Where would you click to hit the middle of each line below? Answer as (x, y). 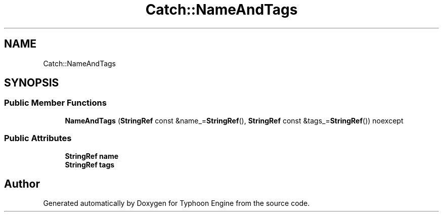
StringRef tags (90, 164)
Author (22, 184)
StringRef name (92, 156)
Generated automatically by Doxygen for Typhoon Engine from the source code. (176, 203)
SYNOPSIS (32, 83)
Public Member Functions (55, 103)
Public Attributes (38, 138)
